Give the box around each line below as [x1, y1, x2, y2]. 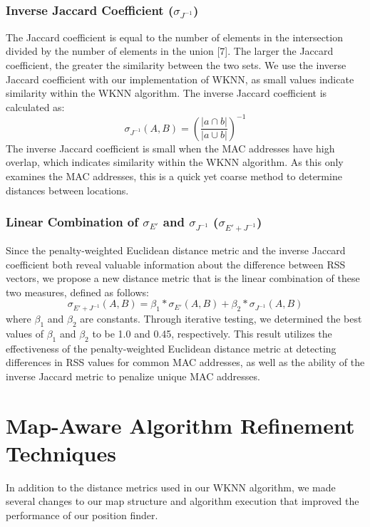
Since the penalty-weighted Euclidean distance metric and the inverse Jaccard [6, 243, 346, 258]
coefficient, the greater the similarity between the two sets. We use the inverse [6, 58, 346, 72]
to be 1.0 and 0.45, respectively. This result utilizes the [92, 325, 332, 340]
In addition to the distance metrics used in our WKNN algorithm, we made [6, 479, 336, 494]
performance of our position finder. [6, 508, 158, 523]
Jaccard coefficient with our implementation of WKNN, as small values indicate [6, 71, 354, 86]
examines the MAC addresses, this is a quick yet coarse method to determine [6, 169, 342, 184]
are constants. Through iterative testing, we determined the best [80, 311, 362, 326]
